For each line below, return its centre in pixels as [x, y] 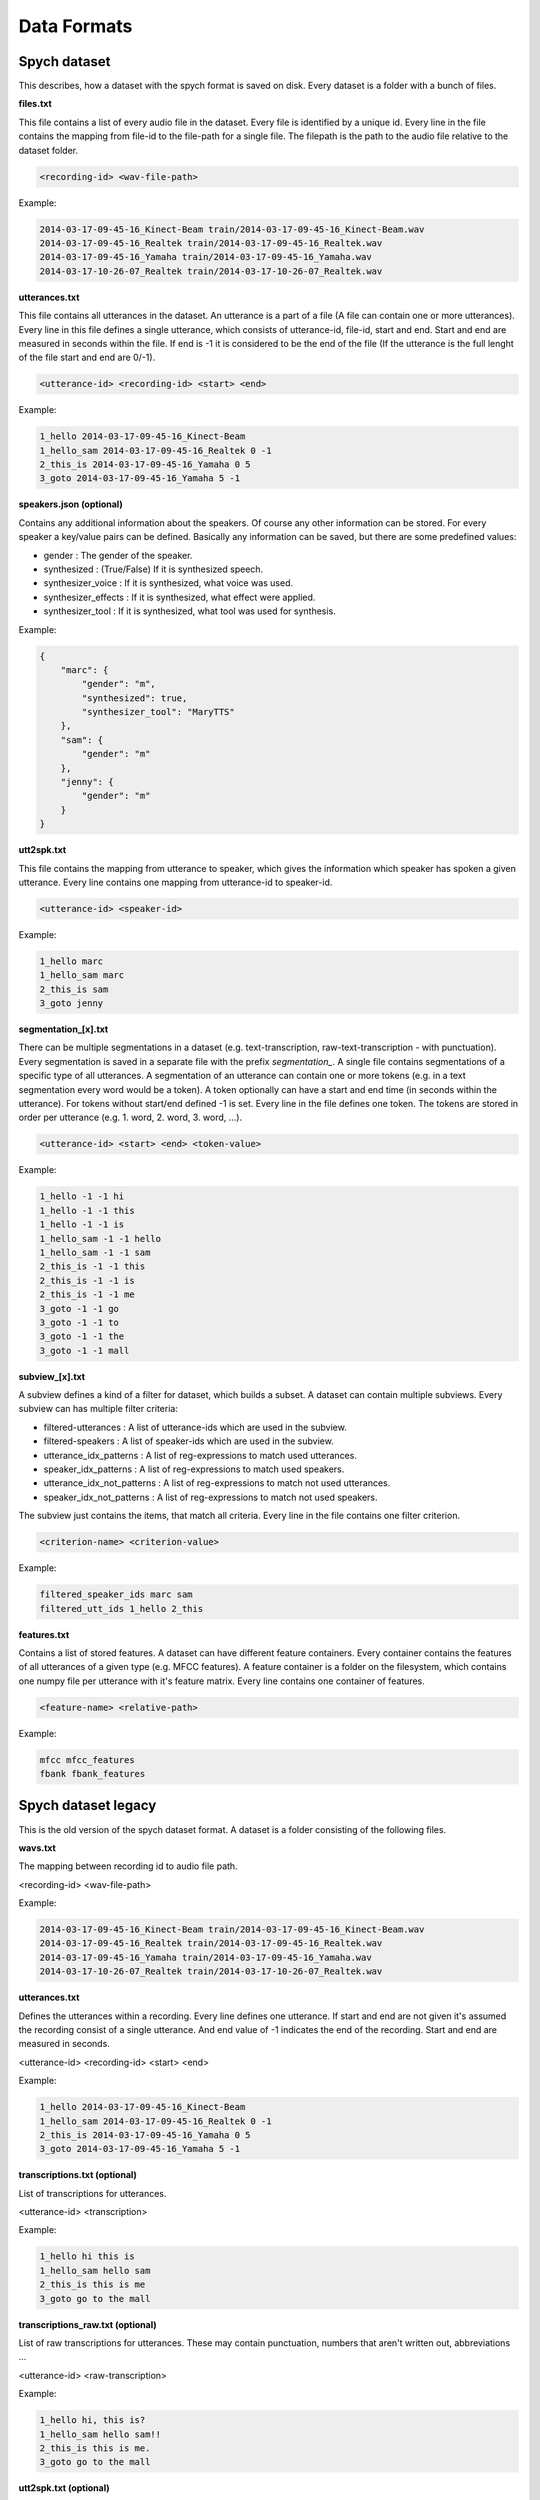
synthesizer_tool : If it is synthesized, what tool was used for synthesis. [190, 611]
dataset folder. [48, 150]
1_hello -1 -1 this [87, 1210]
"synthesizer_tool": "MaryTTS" [158, 712]
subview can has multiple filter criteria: [98, 1409]
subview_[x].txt [51, 1376]
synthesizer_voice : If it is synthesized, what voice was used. [168, 583]
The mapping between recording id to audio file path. [128, 1866]
